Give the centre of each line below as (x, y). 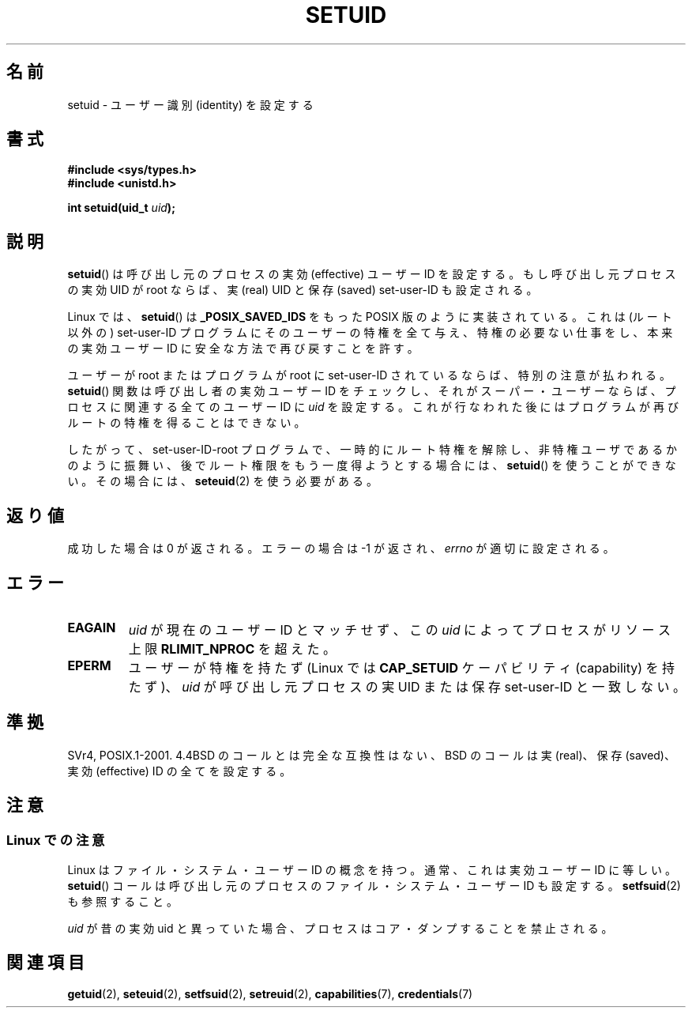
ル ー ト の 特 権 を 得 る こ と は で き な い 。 (186, 423)
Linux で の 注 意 (56, 840)
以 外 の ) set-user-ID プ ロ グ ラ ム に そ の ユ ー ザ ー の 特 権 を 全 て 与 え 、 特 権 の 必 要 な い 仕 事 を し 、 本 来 (370, 333)
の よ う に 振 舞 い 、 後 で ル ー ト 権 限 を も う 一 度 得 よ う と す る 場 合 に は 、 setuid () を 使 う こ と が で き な (372, 466)
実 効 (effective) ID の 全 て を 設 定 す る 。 (179, 771)
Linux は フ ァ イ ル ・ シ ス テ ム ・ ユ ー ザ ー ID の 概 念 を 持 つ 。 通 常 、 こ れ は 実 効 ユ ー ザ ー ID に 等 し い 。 (372, 870)
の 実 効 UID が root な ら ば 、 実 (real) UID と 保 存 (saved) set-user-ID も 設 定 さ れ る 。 (303, 290)
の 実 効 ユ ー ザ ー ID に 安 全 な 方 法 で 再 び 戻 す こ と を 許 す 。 (243, 349)
